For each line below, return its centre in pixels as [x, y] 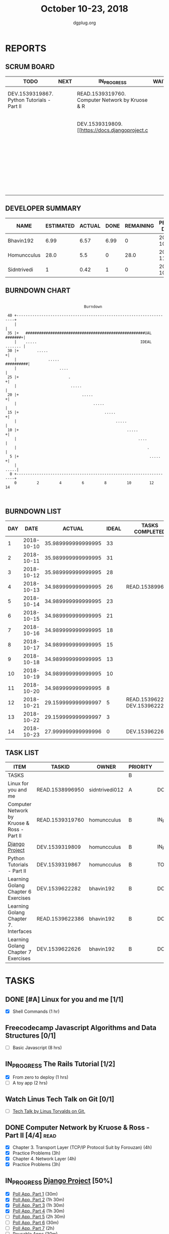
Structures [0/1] [31, 1035]
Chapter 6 [20, 892]
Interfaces [20, 931]
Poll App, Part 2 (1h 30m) [38, 1200]
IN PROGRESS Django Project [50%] [59, 1181]
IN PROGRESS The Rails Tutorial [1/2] [60, 1064]
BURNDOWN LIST [33, 511]
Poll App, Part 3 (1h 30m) [38, 1205]
